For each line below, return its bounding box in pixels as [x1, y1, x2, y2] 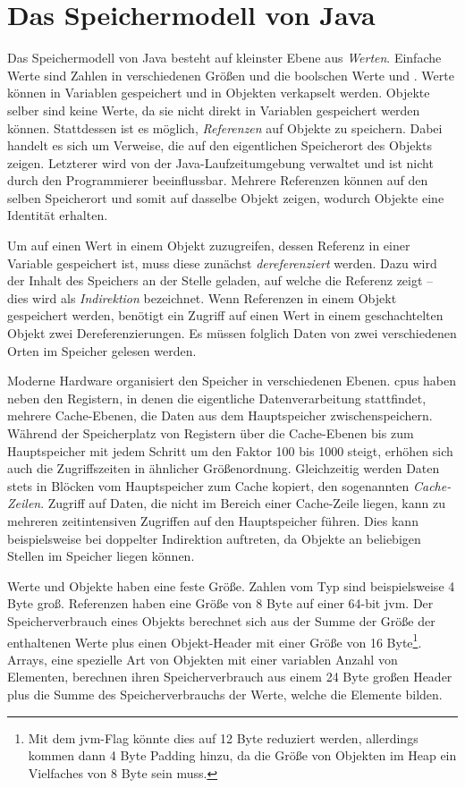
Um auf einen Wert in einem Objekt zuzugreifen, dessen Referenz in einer [7, 236, 410, 255]
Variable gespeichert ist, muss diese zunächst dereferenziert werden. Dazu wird [7, 253, 437, 272]
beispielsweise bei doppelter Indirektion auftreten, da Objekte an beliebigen [7, 529, 421, 547]
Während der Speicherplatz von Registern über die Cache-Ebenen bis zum [7, 424, 414, 442]
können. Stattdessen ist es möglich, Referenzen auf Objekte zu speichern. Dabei [7, 118, 443, 137]
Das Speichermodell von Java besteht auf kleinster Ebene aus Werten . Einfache [7, 48, 442, 67]
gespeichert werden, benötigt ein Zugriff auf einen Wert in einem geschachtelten [7, 306, 444, 325]
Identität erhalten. [7, 206, 108, 225]
